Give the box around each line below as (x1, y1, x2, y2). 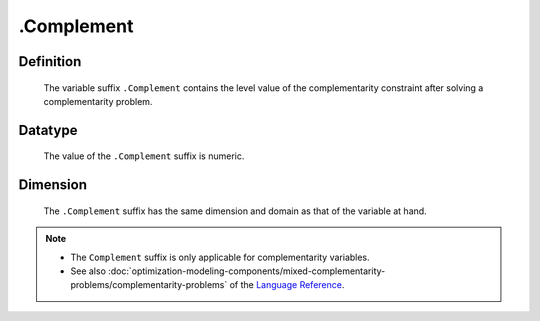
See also (70, 265, 107, 277)
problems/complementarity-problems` (70, 279, 228, 291)
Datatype (18, 121, 78, 139)
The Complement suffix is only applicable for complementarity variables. (70, 251, 370, 263)
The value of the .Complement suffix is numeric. (43, 150, 245, 162)
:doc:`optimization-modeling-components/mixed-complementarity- (108, 265, 386, 277)
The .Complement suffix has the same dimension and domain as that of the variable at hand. (43, 205, 427, 217)
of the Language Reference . (229, 279, 345, 291)
